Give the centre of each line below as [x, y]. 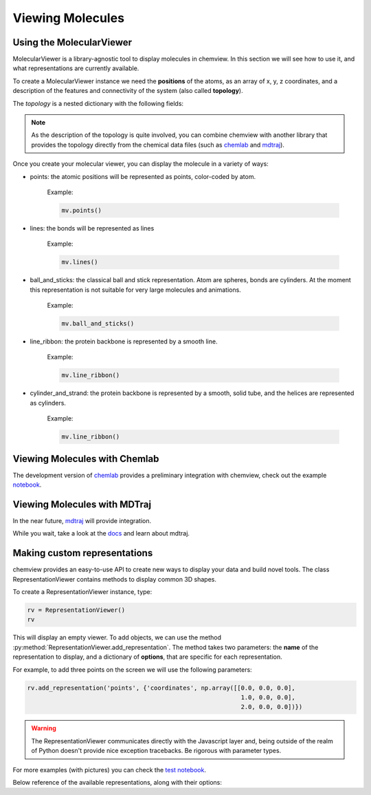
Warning [44, 728]
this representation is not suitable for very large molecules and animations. [136, 290]
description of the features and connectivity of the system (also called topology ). [128, 91]
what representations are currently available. [76, 68]
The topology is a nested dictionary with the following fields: [98, 103]
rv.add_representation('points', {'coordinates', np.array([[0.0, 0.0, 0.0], [161, 688]
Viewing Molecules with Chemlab [86, 459]
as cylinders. [48, 403]
